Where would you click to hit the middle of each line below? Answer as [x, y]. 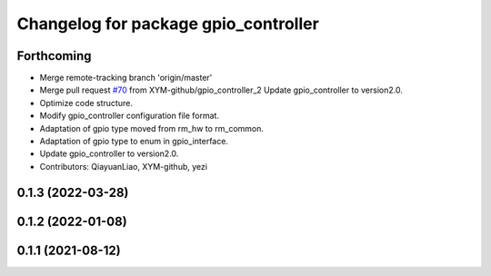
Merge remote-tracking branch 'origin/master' [126, 78]
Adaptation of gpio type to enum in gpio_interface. [134, 142]
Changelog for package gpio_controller [168, 24]
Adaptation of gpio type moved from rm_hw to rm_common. [151, 128]
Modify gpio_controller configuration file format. [130, 116]
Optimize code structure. [86, 103]
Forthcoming [54, 56]
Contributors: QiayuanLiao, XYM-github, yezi [124, 166]
